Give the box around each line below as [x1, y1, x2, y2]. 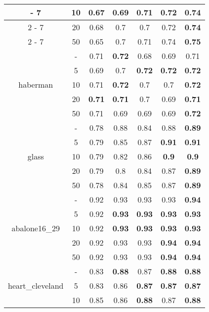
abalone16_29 [11, 222, 60, 234]
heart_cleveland [8, 280, 64, 291]
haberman [18, 79, 53, 90]
